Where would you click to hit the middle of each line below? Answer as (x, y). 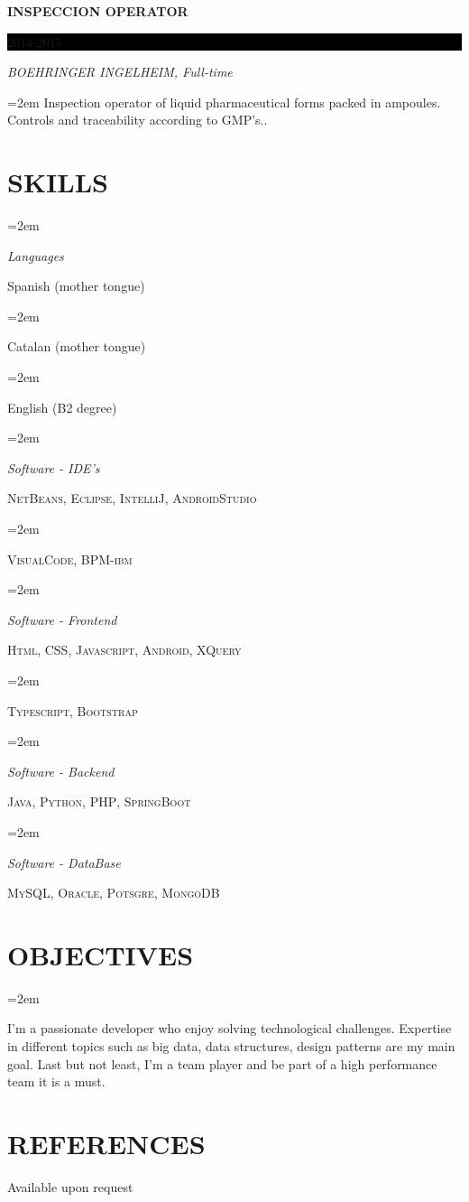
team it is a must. (56, 1081)
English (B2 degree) (62, 407)
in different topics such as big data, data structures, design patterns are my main (231, 1046)
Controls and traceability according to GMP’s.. (138, 120)
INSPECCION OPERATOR (98, 11)
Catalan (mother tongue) (77, 346)
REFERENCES (106, 1144)
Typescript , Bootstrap (73, 710)
